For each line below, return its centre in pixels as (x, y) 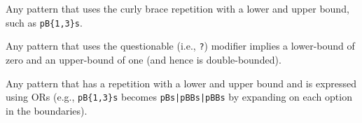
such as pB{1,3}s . (44, 22)
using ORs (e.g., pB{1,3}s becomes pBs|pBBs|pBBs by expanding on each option (179, 97)
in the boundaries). (47, 110)
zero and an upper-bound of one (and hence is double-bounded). (144, 59)
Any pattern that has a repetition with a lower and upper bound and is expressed (181, 83)
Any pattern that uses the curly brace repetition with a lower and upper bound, (177, 8)
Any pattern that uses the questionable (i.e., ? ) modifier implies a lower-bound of (180, 46)
